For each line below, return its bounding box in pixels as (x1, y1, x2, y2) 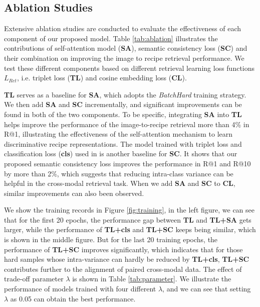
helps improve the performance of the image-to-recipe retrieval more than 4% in (4, 119, 249, 129)
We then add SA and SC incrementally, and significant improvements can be (4, 99, 242, 110)
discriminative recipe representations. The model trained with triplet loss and (4, 138, 242, 149)
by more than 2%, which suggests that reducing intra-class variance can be (4, 168, 233, 178)
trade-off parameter (4, 273, 64, 284)
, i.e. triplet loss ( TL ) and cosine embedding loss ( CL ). (17, 72, 187, 83)
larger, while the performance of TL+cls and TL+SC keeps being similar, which (4, 224, 256, 235)
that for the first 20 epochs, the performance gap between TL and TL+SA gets (4, 214, 251, 225)
